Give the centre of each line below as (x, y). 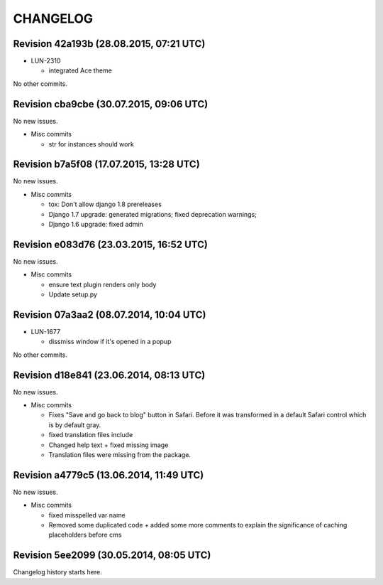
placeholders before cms (85, 535)
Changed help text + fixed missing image (109, 445)
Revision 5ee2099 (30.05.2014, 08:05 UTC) (112, 556)
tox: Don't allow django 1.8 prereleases (105, 204)
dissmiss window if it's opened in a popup (110, 342)
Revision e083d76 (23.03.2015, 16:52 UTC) (111, 244)
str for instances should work (91, 144)
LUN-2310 (46, 61)
